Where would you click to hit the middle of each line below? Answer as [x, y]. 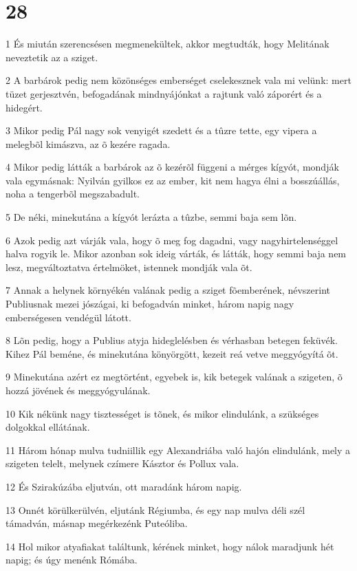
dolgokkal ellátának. [48, 427]
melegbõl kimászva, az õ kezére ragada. [88, 143]
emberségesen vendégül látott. [68, 317]
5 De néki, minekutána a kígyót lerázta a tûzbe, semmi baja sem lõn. [151, 217]
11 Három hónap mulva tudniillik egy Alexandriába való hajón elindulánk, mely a [178, 450]
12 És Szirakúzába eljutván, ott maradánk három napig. [124, 486]
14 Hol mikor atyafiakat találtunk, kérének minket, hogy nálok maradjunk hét [170, 546]
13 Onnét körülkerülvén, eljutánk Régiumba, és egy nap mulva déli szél [155, 509]
